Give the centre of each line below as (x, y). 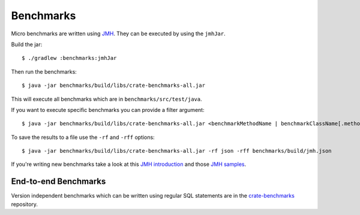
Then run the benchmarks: (44, 71)
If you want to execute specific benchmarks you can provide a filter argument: (108, 110)
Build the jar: (27, 44)
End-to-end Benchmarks (58, 182)
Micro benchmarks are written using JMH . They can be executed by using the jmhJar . (118, 34)
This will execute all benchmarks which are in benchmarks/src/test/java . (106, 99)
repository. (25, 204)
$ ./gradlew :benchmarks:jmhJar (69, 58)
